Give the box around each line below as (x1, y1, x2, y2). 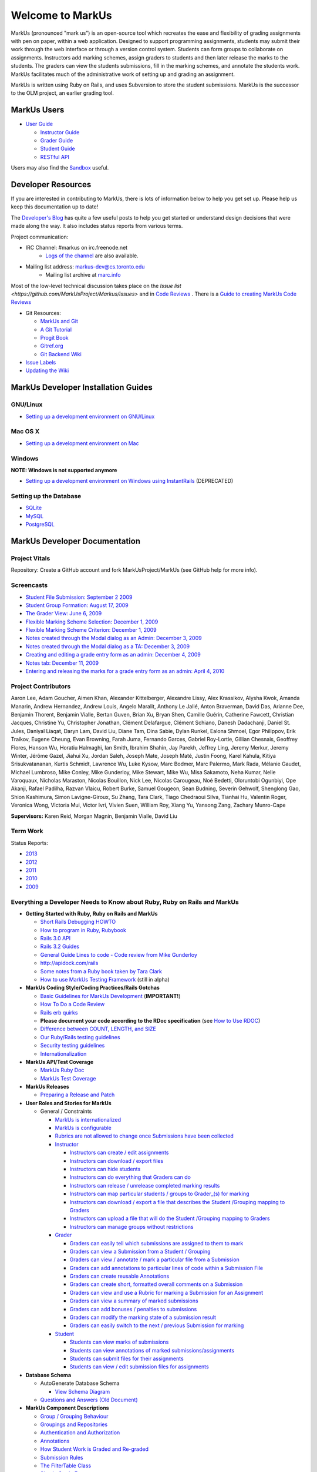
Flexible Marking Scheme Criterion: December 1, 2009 (25, 626, 157, 634)
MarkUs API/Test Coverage (25, 1058, 94, 1065)
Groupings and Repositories (40, 1421, 108, 1428)
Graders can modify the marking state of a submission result (69, 1314, 217, 1321)
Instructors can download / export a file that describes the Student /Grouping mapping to (69, 1198, 285, 1205)
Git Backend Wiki (40, 350, 82, 357)
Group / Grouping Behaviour (40, 1413, 109, 1420)
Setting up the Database (11, 492, 82, 500)
